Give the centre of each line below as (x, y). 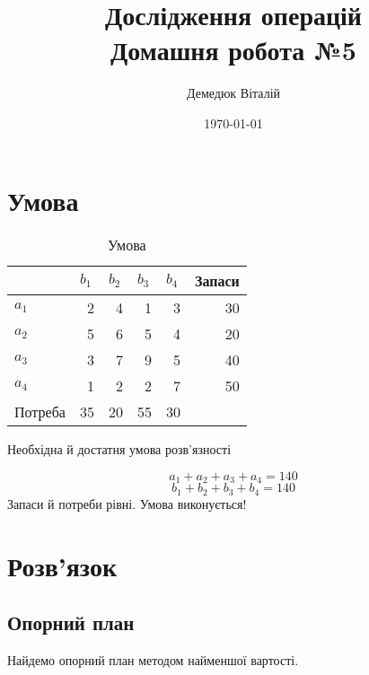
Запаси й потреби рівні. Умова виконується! (127, 503)
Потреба (40, 412)
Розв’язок (62, 565)
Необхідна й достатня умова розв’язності (119, 449)
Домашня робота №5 (233, 50)
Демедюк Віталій (233, 93)
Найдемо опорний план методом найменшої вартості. (153, 660)
